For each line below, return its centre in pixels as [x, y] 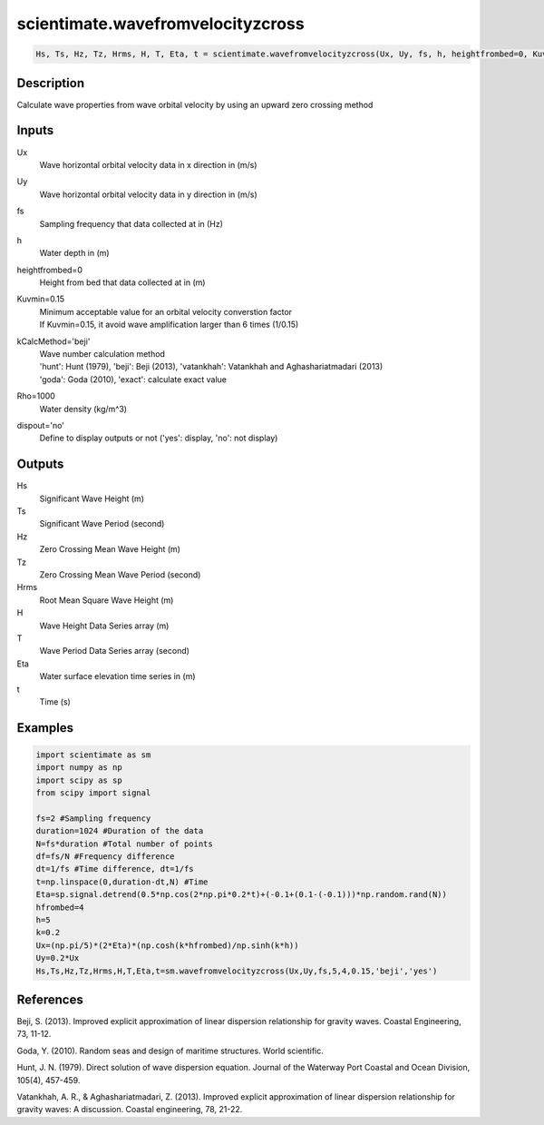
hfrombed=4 [60, 907]
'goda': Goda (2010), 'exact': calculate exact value [133, 379]
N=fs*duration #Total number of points [124, 844]
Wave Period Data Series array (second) [115, 651]
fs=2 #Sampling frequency [93, 818]
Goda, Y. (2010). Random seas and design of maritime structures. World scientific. [170, 1051]
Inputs [35, 130]
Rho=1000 [36, 396]
